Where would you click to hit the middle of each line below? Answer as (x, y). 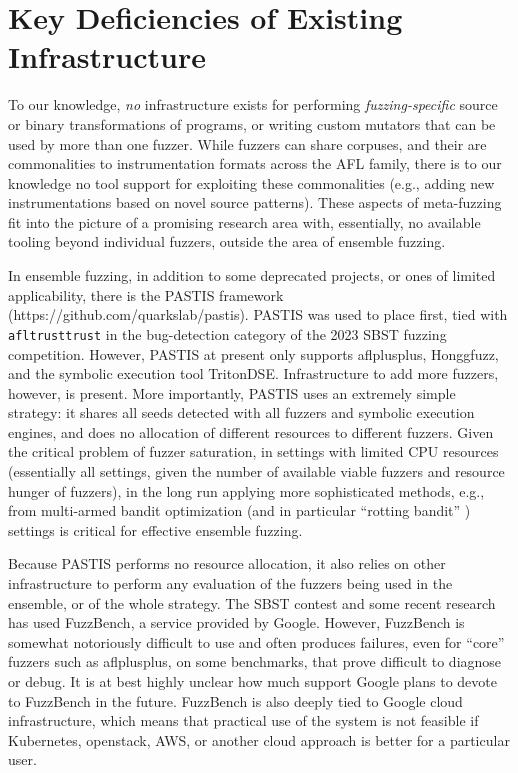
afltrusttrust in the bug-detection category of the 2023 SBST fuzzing (227, 333)
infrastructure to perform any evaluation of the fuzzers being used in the (230, 583)
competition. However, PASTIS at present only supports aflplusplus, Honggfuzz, (253, 353)
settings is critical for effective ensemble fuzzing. (155, 529)
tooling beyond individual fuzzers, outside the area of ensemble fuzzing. (227, 241)
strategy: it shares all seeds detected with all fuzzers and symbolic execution (241, 412)
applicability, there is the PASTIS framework (146, 294)
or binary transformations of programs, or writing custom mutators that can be (252, 123)
